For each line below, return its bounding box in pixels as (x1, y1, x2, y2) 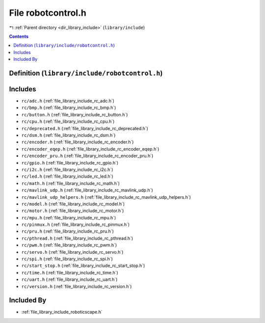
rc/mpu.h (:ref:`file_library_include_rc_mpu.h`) (21, 215, 116, 220)
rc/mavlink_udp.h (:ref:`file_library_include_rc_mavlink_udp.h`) (21, 187, 153, 193)
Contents (9, 33, 29, 39)
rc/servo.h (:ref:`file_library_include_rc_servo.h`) (21, 249, 124, 255)
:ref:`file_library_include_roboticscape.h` (21, 309, 103, 315)
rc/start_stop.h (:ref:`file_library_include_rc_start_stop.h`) (21, 263, 145, 269)
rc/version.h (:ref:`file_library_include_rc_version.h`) (21, 283, 132, 289)
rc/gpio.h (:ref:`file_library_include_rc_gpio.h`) (21, 160, 119, 165)
